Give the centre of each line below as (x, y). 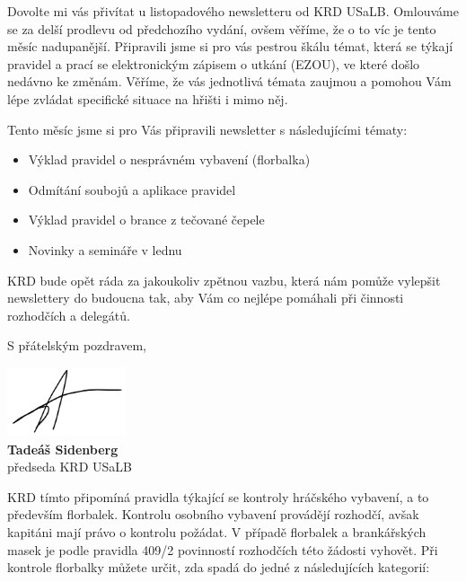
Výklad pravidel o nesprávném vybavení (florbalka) (169, 159)
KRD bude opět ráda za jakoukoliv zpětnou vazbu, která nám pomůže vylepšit (224, 280)
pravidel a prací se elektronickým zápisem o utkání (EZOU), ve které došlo (214, 63)
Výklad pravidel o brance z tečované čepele (146, 220)
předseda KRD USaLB (70, 467)
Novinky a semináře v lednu (105, 249)
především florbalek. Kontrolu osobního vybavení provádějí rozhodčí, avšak (213, 514)
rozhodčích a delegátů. (69, 315)
